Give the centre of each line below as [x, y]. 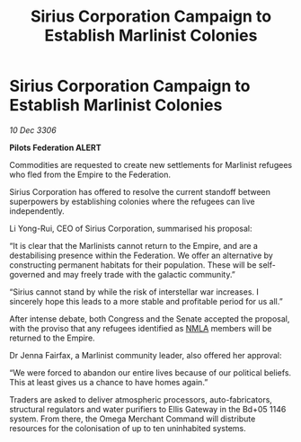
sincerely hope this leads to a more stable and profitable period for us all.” [146, 301]
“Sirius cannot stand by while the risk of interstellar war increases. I [134, 292]
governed [27, 274]
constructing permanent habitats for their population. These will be [133, 265]
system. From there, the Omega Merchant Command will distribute [133, 419]
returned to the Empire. [53, 338]
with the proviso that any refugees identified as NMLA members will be [141, 328]
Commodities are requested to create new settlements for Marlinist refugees [151, 164]
